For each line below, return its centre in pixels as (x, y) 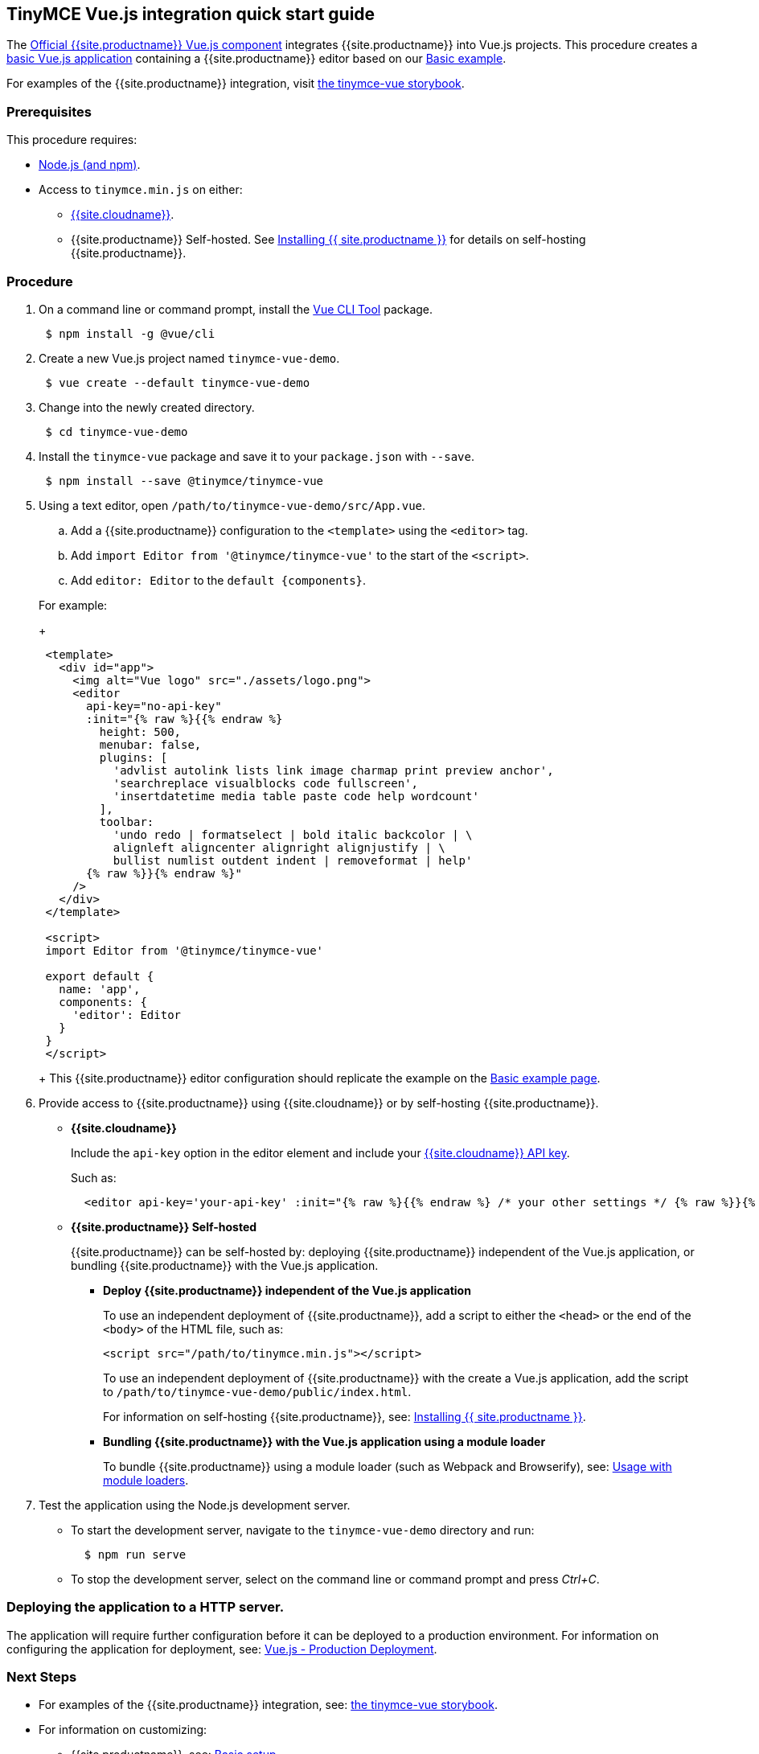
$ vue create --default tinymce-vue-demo (178, 382)
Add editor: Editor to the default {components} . (219, 580)
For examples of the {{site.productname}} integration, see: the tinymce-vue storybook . (268, 1705)
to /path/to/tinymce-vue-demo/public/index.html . (257, 1391)
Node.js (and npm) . (90, 165)
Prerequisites (49, 111)
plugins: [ (133, 757)
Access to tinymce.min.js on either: (141, 190)
